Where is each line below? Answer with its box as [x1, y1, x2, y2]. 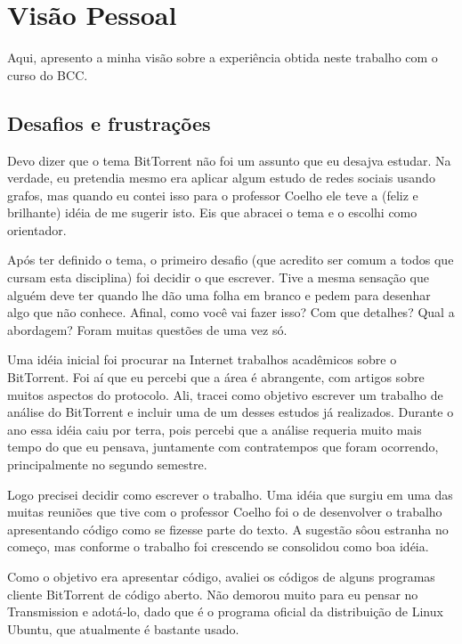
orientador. [7, 220, 67, 239]
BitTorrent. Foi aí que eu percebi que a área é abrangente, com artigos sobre [7, 368, 425, 387]
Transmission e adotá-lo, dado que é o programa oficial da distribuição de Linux [7, 602, 443, 621]
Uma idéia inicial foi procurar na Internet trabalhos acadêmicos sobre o [7, 350, 397, 369]
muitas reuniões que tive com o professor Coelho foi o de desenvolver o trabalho [7, 502, 442, 521]
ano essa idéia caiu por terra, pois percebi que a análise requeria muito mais [7, 420, 422, 438]
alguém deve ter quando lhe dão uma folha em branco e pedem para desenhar [7, 285, 431, 304]
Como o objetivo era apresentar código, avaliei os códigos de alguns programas [7, 567, 435, 585]
